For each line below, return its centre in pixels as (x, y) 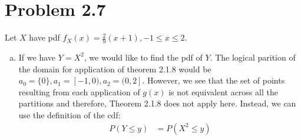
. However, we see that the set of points (214, 80)
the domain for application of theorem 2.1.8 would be (115, 69)
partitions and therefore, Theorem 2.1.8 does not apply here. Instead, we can (157, 103)
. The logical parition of (253, 57)
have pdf (44, 37)
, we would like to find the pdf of (143, 57)
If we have (37, 57)
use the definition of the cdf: (70, 114)
